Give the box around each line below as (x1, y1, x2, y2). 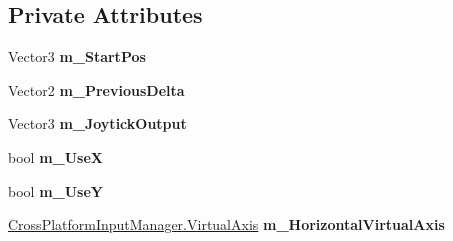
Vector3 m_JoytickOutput (8, 113, 187, 134)
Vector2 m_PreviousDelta (8, 79, 185, 100)
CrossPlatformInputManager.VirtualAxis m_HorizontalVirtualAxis (8, 214, 445, 235)
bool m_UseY (8, 180, 103, 201)
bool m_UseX (8, 146, 103, 167)
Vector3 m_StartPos (8, 46, 146, 67)
